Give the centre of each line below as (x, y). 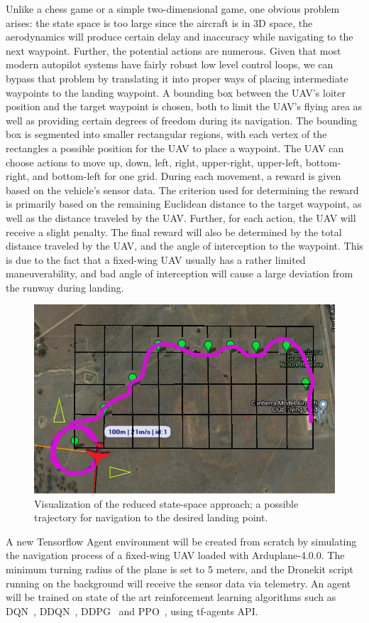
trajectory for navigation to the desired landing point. (151, 517)
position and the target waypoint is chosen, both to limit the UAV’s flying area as (184, 106)
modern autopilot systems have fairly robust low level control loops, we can (170, 64)
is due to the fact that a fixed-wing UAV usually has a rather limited (156, 259)
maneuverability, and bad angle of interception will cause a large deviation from (180, 273)
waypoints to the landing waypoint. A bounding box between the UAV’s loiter (176, 92)
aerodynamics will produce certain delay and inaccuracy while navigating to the (180, 37)
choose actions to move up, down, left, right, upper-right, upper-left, (154, 162)
